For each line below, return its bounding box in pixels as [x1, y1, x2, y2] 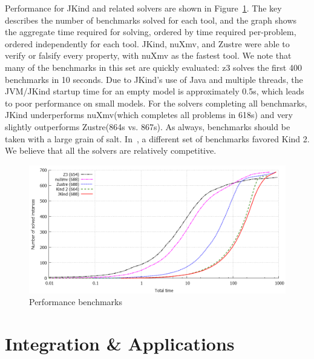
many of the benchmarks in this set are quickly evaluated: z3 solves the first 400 [5, 61, 302, 73]
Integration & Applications [5, 331, 235, 356]
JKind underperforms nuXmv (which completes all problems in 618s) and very [5, 108, 293, 121]
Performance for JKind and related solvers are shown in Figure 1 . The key [5, 2, 282, 14]
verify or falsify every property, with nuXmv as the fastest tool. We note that [5, 49, 292, 62]
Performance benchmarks [29, 295, 122, 308]
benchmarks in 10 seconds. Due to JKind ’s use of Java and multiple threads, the [5, 73, 303, 85]
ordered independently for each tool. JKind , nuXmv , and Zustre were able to [5, 37, 290, 50]
